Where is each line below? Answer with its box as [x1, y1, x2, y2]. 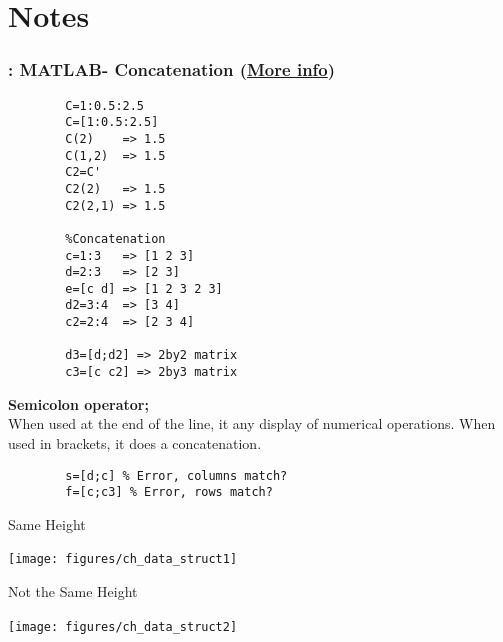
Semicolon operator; [8, 393, 149, 414]
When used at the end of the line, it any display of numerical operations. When [8, 413, 496, 434]
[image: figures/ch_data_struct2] [8, 619, 238, 634]
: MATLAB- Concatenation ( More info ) [8, 57, 336, 82]
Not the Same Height [8, 581, 138, 602]
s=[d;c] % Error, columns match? [65, 468, 288, 483]
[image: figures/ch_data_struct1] [8, 552, 238, 567]
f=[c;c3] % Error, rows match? [65, 485, 273, 500]
